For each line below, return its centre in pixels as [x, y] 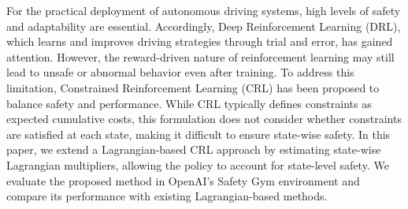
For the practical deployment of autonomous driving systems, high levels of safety [204, 10]
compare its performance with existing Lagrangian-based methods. [167, 196]
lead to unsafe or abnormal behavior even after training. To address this [180, 72]
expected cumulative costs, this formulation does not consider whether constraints [204, 119]
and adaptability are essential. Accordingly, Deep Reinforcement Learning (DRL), [204, 26]
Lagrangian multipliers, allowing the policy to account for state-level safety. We [198, 164]
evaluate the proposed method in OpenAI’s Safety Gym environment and [183, 180]
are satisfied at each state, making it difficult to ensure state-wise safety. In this [198, 134]
